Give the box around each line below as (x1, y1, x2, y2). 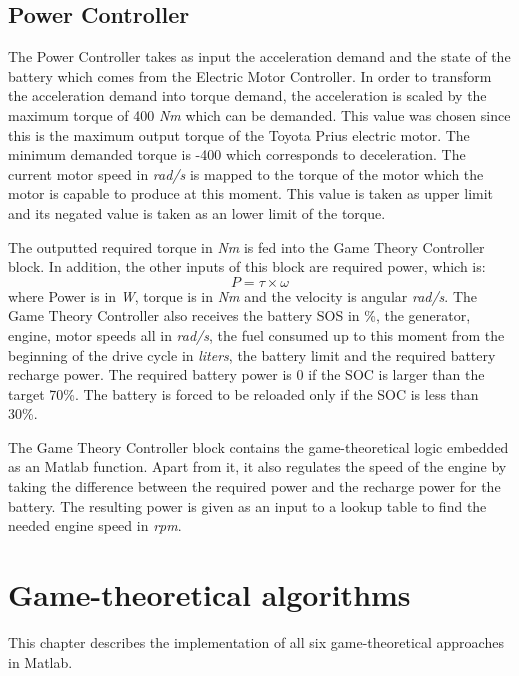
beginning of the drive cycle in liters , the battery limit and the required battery (8, 344, 496, 365)
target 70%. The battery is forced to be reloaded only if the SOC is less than (8, 383, 479, 404)
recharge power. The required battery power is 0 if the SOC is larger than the (8, 364, 485, 385)
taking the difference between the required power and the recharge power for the (8, 476, 501, 497)
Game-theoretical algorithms (8, 574, 411, 615)
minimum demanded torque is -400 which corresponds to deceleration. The (8, 144, 466, 165)
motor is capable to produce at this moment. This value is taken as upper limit (8, 183, 494, 204)
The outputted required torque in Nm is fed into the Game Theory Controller (8, 236, 485, 257)
